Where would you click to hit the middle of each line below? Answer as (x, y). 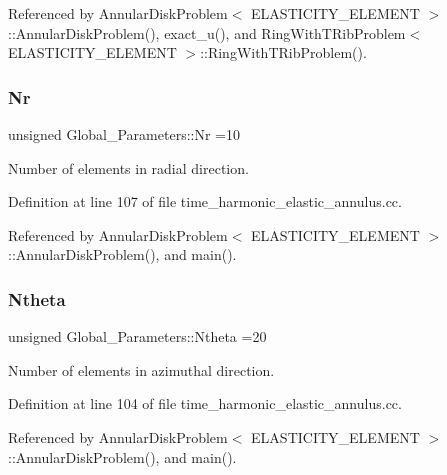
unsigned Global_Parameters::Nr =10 (124, 134)
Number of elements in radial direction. (128, 167)
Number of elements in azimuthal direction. (141, 369)
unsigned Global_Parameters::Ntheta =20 (137, 336)
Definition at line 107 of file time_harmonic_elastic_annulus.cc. (205, 201)
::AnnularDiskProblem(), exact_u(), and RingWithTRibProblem (207, 32)
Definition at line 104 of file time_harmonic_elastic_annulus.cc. (205, 403)
